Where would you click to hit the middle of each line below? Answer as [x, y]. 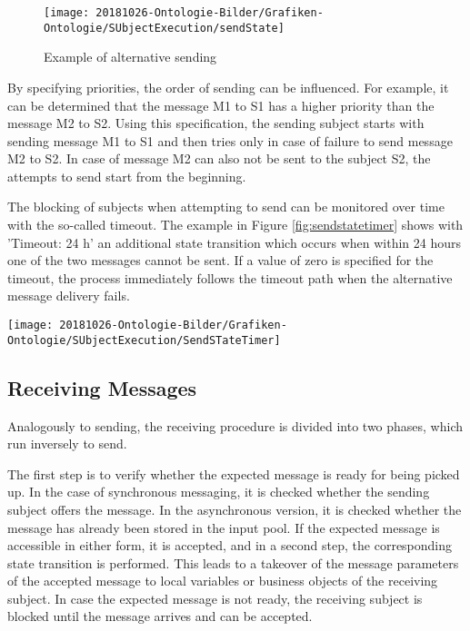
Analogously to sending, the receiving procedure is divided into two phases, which [235, 425]
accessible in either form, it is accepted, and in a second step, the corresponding [230, 545]
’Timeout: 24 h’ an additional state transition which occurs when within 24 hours [235, 242]
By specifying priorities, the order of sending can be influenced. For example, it [228, 87]
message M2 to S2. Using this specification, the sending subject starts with [216, 123]
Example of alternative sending [130, 57]
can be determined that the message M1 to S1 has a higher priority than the [221, 105]
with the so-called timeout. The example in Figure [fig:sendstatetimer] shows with [235, 225]
